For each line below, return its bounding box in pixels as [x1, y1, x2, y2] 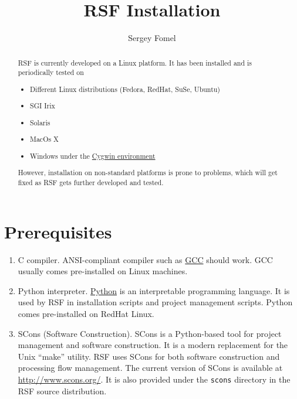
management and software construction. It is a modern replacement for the [18, 339, 288, 351]
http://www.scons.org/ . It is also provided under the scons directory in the [18, 373, 291, 386]
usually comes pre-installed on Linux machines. [18, 265, 188, 277]
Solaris [30, 117, 50, 127]
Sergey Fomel [128, 32, 176, 44]
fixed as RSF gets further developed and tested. [18, 178, 164, 187]
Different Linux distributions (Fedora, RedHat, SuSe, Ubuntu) [30, 84, 220, 94]
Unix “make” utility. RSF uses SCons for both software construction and [18, 350, 280, 362]
